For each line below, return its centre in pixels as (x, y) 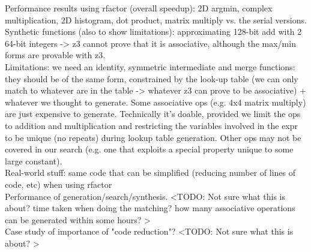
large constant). (34, 160)
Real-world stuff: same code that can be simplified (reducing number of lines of (150, 172)
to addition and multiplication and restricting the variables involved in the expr (152, 125)
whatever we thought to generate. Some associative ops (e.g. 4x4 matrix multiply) (155, 102)
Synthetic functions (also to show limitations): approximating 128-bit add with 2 (153, 31)
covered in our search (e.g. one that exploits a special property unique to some (149, 149)
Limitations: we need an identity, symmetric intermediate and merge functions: (150, 66)
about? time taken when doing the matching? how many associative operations (150, 208)
